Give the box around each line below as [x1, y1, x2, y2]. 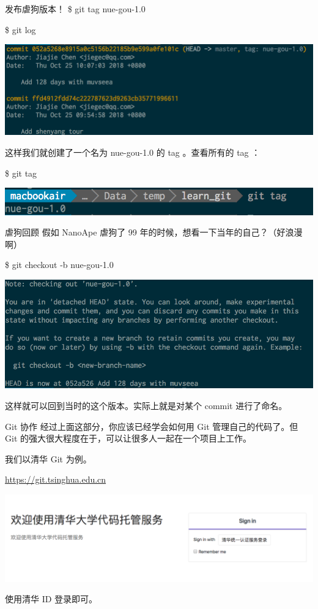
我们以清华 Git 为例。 [5, 452, 92, 465]
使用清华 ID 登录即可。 [5, 592, 98, 605]
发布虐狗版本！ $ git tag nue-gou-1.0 [5, 2, 146, 15]
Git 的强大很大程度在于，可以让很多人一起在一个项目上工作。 [5, 432, 251, 445]
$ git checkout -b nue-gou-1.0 [5, 258, 114, 271]
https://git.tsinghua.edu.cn [5, 473, 106, 486]
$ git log [5, 23, 36, 36]
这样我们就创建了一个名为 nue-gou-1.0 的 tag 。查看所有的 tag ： [5, 145, 261, 158]
